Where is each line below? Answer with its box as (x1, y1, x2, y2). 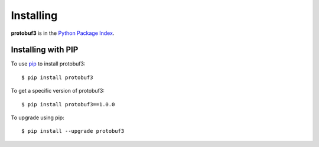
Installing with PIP (11, 45, 79, 55)
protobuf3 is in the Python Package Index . (11, 30, 115, 37)
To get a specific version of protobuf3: (11, 87, 105, 94)
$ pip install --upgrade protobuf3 (21, 128, 125, 135)
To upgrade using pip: (11, 114, 64, 121)
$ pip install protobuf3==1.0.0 (21, 101, 115, 107)
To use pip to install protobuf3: (11, 60, 86, 67)
